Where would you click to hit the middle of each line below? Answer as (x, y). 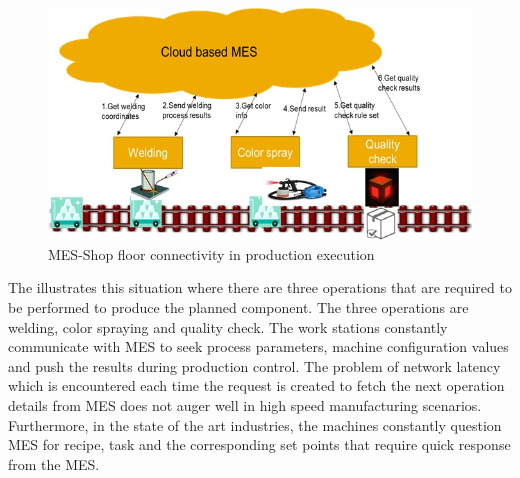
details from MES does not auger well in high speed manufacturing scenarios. (245, 404)
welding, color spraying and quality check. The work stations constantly (228, 326)
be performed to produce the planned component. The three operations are (238, 306)
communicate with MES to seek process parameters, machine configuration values (258, 346)
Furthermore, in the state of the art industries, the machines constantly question (255, 424)
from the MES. (54, 463)
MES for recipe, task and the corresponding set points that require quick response (259, 444)
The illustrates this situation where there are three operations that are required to (260, 287)
